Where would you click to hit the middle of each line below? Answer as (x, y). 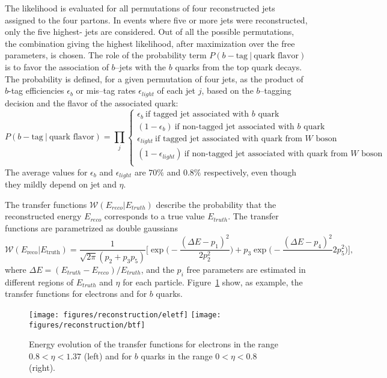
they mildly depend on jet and (61, 184)
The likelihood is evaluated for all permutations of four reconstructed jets (140, 8)
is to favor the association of (57, 66)
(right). (42, 367)
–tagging (276, 90)
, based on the (227, 90)
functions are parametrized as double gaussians (91, 227)
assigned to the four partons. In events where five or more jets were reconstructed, (156, 20)
